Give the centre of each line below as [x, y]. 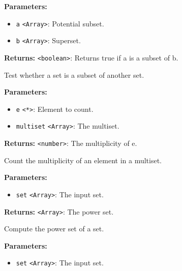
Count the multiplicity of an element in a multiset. [83, 160]
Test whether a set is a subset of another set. [74, 74]
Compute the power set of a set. [54, 229]
